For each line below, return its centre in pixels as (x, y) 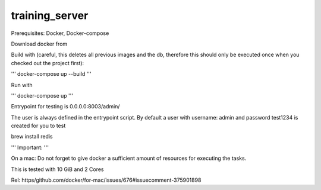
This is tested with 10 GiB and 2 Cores (57, 169)
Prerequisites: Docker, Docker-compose (60, 33)
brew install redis (32, 137)
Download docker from (39, 44)
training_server (50, 15)
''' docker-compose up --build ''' (51, 74)
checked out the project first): (48, 63)
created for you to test (38, 126)
